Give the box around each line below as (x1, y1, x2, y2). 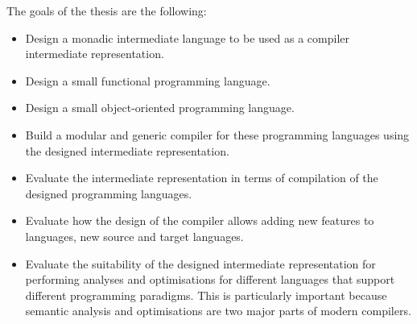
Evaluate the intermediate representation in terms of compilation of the (25, 169, 378, 186)
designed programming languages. (25, 185, 192, 201)
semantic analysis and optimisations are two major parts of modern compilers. (25, 302, 411, 319)
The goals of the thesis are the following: (6, 2, 207, 19)
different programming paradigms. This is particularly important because (25, 286, 387, 303)
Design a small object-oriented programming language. (25, 99, 295, 116)
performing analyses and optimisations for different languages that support (25, 271, 395, 288)
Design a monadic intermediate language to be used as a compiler (25, 29, 349, 46)
